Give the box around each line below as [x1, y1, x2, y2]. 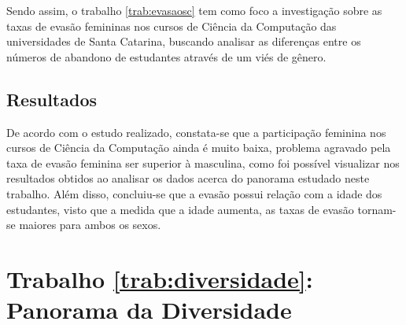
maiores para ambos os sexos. [19, 216, 161, 233]
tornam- [357, 201, 397, 217]
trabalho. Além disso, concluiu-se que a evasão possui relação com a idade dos [6, 185, 382, 201]
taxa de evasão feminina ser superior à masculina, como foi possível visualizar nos [6, 154, 400, 171]
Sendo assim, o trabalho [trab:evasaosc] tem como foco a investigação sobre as [6, 2, 382, 18]
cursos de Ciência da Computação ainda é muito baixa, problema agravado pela [6, 139, 391, 156]
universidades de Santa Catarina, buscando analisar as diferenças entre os [6, 33, 361, 50]
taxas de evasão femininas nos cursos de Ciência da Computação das [6, 17, 337, 34]
